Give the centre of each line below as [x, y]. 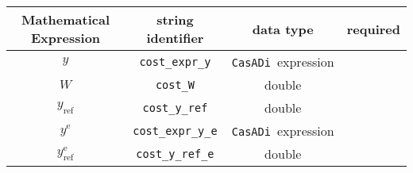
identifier [175, 38]
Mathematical [66, 19]
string [175, 19]
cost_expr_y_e [175, 131]
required [373, 29]
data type [283, 29]
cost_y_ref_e [175, 154]
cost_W [175, 85]
